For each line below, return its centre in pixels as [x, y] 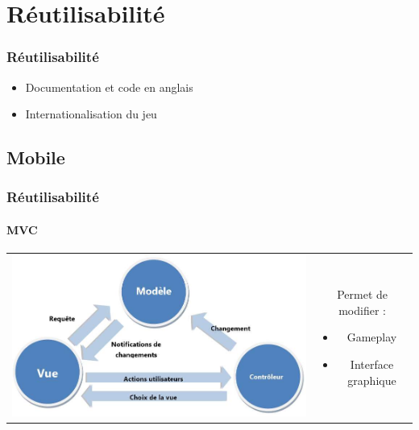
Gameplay [372, 337]
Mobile [36, 157]
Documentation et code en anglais [109, 87]
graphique [372, 380]
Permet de [363, 294]
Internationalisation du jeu [91, 114]
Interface [372, 364]
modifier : [362, 310]
